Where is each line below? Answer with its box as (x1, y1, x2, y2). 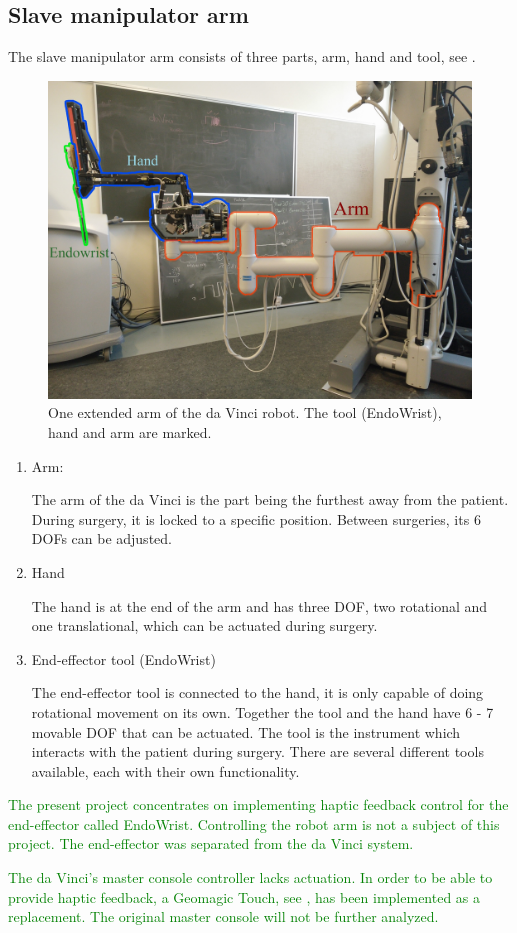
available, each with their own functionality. (31, 760, 300, 781)
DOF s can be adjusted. (31, 528, 172, 549)
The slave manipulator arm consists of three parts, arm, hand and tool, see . (8, 46, 476, 67)
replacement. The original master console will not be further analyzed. (8, 906, 439, 927)
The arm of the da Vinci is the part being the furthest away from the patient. (31, 489, 509, 510)
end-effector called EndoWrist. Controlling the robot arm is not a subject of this (8, 813, 500, 834)
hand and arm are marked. (48, 421, 212, 442)
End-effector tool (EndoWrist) (31, 648, 216, 669)
